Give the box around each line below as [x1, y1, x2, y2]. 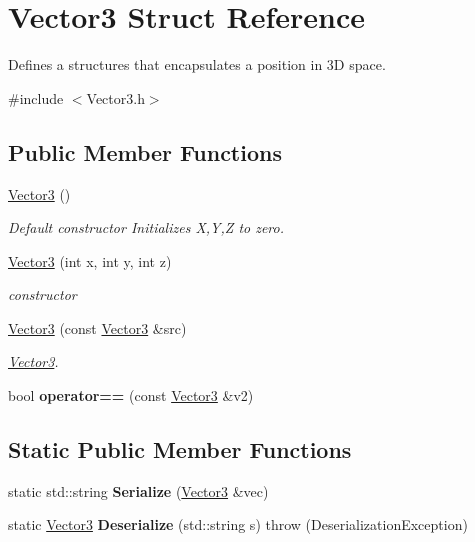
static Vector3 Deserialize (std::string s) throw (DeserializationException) [8, 514, 468, 535]
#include [8, 87, 64, 108]
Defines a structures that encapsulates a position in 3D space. [8, 54, 386, 75]
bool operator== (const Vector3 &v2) [8, 385, 254, 406]
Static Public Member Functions [8, 434, 352, 465]
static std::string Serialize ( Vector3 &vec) [8, 480, 269, 501]
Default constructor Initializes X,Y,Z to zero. [8, 217, 285, 238]
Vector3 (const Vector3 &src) [8, 317, 187, 338]
